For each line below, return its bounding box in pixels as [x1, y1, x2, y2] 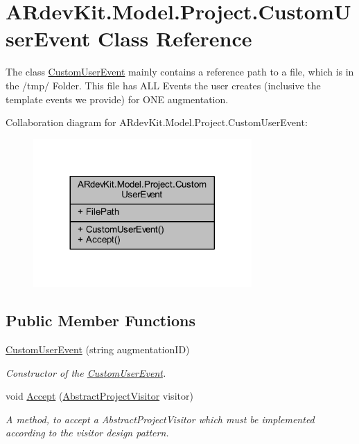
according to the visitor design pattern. [6, 425, 169, 440]
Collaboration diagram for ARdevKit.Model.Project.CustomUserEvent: [6, 115, 308, 130]
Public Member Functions [6, 310, 195, 331]
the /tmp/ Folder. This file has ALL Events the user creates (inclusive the [6, 78, 321, 92]
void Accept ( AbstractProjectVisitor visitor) [6, 389, 193, 403]
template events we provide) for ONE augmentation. [6, 91, 229, 106]
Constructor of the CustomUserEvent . [6, 365, 166, 380]
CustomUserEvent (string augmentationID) [6, 342, 190, 357]
